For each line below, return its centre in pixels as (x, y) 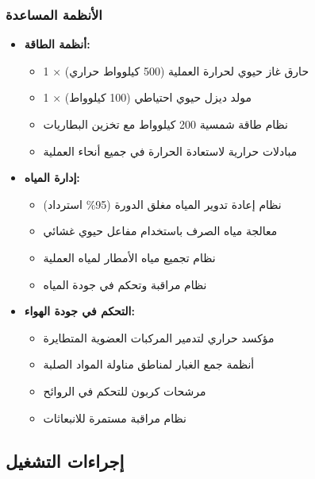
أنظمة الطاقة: (57, 44)
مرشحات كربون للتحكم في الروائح (125, 390)
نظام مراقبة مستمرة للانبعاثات (115, 417)
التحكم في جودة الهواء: (79, 311)
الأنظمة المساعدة (54, 14)
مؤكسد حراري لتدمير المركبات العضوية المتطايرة (159, 337)
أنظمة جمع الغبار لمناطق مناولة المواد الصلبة (149, 364)
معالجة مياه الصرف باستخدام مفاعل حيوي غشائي (160, 231)
